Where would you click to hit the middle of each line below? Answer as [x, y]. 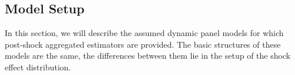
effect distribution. [38, 67]
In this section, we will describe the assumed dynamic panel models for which [144, 33]
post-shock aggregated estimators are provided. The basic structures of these [143, 44]
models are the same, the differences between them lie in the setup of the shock [148, 56]
